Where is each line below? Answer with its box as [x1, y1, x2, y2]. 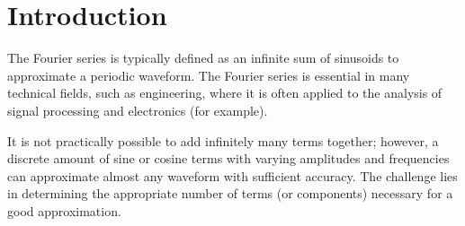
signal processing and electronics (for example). [7, 100, 268, 119]
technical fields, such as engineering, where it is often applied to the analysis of [7, 83, 443, 102]
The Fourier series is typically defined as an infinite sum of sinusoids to [7, 48, 399, 67]
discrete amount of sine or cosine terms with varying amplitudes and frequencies [7, 149, 450, 168]
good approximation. [7, 201, 121, 220]
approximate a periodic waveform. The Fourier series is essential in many [7, 65, 410, 84]
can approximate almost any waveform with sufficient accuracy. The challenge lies [7, 166, 458, 185]
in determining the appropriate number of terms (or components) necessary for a [7, 184, 453, 203]
